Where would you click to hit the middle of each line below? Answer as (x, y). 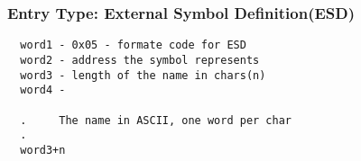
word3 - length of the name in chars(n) (143, 75)
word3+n (43, 150)
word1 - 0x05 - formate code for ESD (133, 45)
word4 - (43, 90)
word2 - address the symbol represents (140, 60)
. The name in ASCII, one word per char (156, 120)
